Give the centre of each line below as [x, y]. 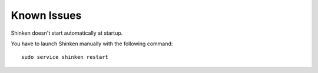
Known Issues [46, 15]
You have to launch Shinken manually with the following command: [92, 44]
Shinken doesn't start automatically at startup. [67, 33]
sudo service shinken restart [65, 57]
